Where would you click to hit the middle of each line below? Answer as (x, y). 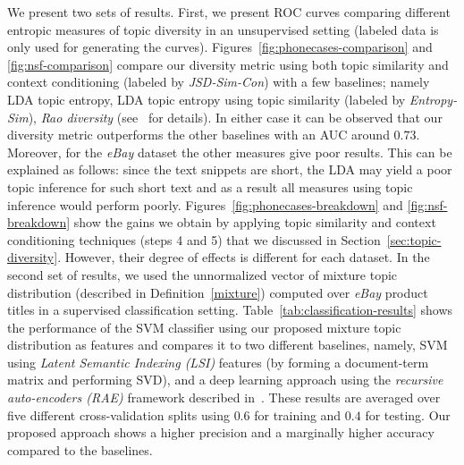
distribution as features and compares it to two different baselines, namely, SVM (228, 345)
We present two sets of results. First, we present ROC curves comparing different (229, 12)
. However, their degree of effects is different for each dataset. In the (244, 257)
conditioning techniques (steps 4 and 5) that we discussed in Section (194, 239)
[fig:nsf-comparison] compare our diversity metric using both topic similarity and (228, 64)
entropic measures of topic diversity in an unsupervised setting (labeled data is (223, 29)
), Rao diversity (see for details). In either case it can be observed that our (235, 117)
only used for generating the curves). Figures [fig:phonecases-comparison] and (220, 47)
